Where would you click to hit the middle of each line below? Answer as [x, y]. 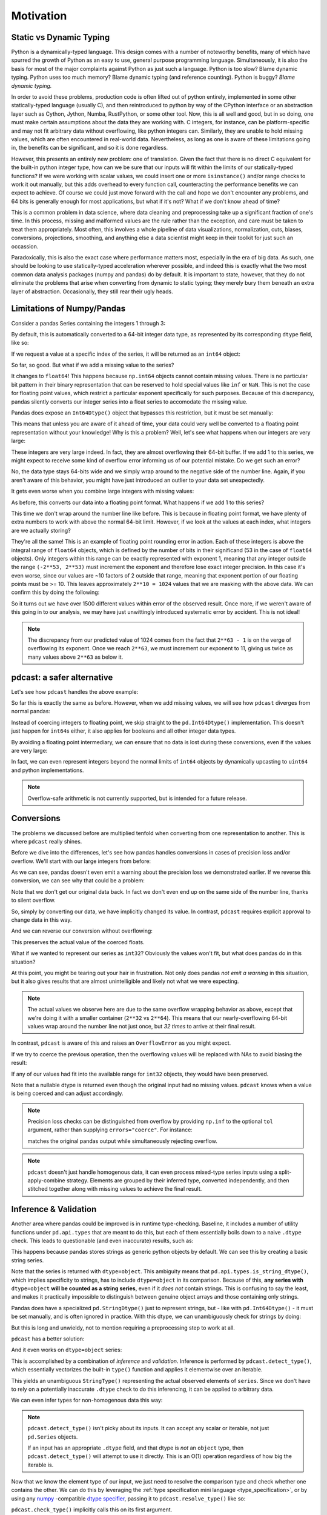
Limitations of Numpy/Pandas [68, 309]
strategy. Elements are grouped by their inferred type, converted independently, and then [178, 1180]
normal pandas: [31, 711]
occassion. [25, 246]
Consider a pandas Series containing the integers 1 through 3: [88, 323]
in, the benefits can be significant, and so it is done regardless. [90, 148]
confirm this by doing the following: [55, 592]
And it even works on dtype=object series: [67, 1350]
